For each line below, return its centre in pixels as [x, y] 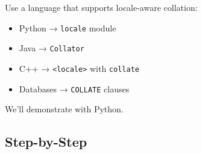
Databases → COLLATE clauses [74, 88]
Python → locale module [68, 27]
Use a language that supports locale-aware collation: [101, 7]
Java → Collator [52, 48]
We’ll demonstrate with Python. [64, 109]
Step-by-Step [46, 142]
